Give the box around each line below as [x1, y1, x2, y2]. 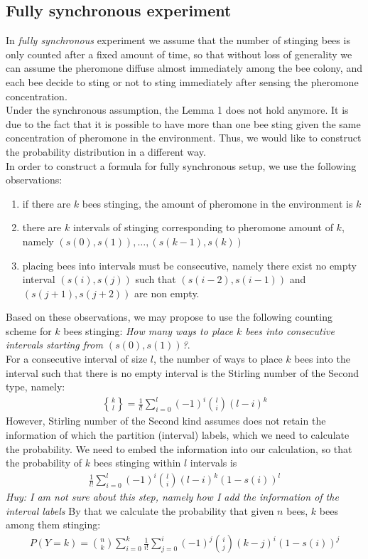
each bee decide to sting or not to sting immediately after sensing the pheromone [6, 74, 359, 89]
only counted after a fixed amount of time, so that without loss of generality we [6, 46, 352, 61]
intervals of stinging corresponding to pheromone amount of [72, 220, 333, 235]
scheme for [6, 323, 52, 338]
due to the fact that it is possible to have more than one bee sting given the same [6, 116, 361, 131]
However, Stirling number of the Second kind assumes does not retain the [6, 413, 326, 428]
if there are [22, 196, 71, 211]
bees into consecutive [245, 323, 335, 338]
